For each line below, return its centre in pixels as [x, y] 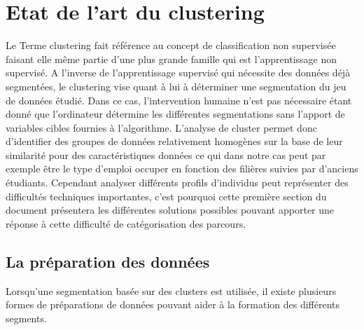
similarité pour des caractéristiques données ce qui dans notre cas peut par [166, 154]
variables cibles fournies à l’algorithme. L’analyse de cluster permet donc [161, 127]
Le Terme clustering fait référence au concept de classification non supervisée [171, 45]
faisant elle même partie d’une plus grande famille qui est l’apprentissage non [171, 59]
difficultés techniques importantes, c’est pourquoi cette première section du [166, 196]
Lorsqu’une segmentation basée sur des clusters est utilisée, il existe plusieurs [171, 290]
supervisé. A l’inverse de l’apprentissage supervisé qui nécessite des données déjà [178, 73]
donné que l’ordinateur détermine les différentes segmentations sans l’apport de [175, 114]
